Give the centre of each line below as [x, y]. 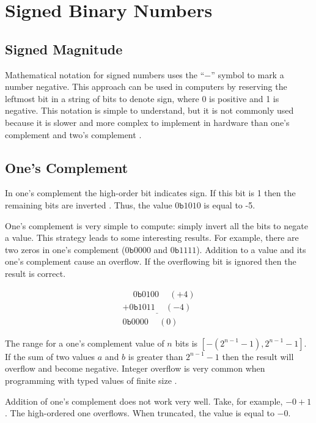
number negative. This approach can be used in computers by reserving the [146, 86]
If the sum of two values [50, 356]
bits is [186, 343]
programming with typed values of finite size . [91, 380]
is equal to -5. [230, 204]
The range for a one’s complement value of [85, 343]
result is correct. [35, 273]
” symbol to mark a [248, 74]
